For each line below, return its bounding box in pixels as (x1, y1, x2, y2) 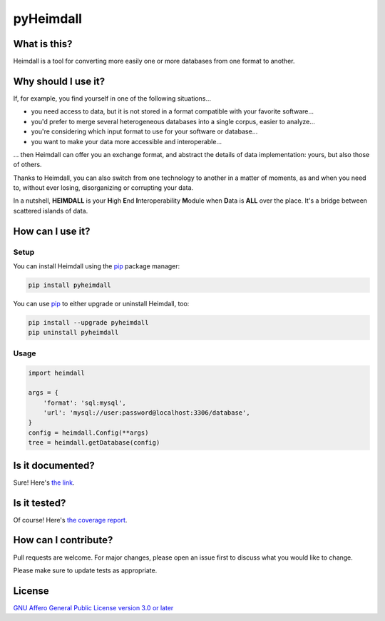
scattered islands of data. (13, 206, 88, 215)
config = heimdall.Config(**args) (28, 428, 149, 437)
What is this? (13, 38, 73, 50)
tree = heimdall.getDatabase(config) (28, 439, 160, 447)
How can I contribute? (13, 534, 113, 546)
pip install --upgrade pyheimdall (28, 318, 149, 326)
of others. (13, 161, 42, 169)
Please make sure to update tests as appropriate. (13, 566, 158, 575)
